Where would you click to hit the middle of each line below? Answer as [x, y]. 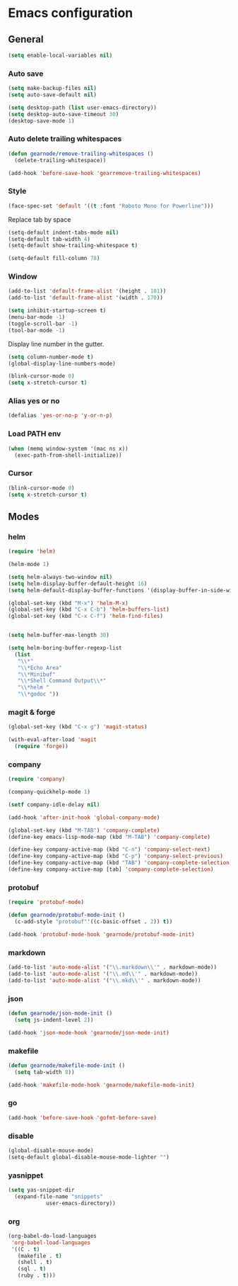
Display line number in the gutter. [56, 344]
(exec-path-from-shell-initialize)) [68, 455]
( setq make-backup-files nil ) [53, 89]
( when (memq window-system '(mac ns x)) [69, 449]
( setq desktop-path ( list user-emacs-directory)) [83, 108]
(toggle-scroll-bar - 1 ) [43, 324]
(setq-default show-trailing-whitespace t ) [73, 246]
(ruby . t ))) [36, 1276]
